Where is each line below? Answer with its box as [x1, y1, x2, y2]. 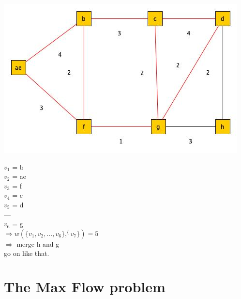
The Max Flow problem [4, 277, 166, 297]
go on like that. [4, 248, 49, 258]
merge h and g [16, 238, 60, 249]
